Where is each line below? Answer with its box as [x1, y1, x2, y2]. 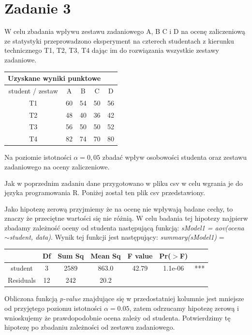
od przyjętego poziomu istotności [4, 303, 102, 313]
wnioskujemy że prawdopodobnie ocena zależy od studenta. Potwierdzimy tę [4, 312, 231, 322]
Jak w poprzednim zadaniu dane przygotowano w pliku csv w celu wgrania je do [4, 178, 243, 188]
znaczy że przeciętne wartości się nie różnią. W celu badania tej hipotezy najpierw [4, 213, 248, 223]
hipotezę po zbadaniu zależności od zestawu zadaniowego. [4, 322, 175, 332]
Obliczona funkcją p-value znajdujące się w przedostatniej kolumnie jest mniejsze [4, 293, 244, 304]
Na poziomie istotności [4, 152, 72, 162]
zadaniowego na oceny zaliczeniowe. [4, 161, 110, 171]
